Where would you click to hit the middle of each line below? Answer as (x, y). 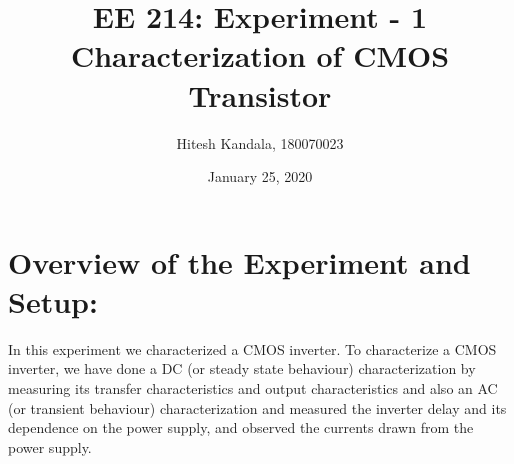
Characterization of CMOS (260, 55)
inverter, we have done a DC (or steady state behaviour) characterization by (242, 368)
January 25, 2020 (260, 176)
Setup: (53, 300)
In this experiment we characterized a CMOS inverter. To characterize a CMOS (252, 348)
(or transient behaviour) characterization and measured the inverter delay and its (257, 407)
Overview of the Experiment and (239, 261)
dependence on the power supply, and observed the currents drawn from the (241, 427)
